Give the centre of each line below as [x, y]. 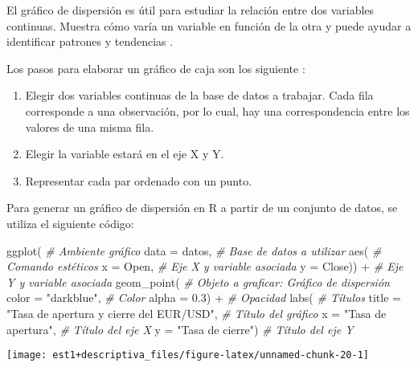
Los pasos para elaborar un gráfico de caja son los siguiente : [156, 68]
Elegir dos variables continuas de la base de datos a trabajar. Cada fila [199, 95]
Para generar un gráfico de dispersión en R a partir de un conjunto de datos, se [202, 208]
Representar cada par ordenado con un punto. [139, 180]
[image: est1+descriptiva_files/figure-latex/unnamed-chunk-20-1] [188, 355]
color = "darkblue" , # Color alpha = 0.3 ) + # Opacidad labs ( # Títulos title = [204, 298]
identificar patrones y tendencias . [90, 41]
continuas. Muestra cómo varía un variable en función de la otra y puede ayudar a [209, 25]
